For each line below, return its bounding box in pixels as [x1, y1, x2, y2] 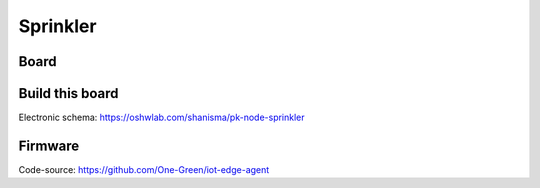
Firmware [18, 137, 80, 154]
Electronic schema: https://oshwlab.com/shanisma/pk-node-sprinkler [18, 111, 305, 124]
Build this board [18, 85, 119, 102]
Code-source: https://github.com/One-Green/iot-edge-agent [18, 163, 270, 175]
